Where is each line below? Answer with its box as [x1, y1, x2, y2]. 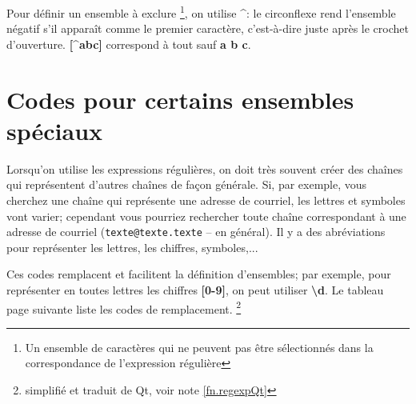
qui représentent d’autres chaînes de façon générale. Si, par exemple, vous [6, 176, 367, 193]
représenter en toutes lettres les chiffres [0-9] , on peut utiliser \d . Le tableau [6, 281, 384, 298]
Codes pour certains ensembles [6, 82, 354, 115]
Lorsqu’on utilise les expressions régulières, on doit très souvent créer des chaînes [6, 160, 403, 177]
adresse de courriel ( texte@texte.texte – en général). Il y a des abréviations [6, 223, 386, 240]
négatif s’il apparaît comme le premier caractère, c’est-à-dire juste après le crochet [6, 20, 409, 37]
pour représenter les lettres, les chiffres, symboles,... [6, 238, 258, 255]
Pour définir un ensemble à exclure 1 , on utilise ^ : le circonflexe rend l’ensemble [6, 2, 396, 21]
